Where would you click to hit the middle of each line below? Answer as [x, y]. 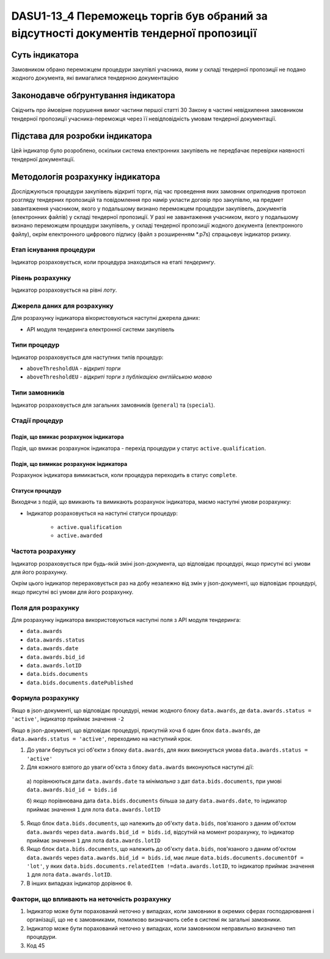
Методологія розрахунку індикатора [86, 176]
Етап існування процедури [53, 250]
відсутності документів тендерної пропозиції [134, 33]
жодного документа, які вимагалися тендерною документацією [95, 78]
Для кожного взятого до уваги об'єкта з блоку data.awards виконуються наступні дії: [140, 767]
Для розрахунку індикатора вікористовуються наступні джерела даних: [106, 318]
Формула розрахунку [45, 698]
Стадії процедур [37, 421]
